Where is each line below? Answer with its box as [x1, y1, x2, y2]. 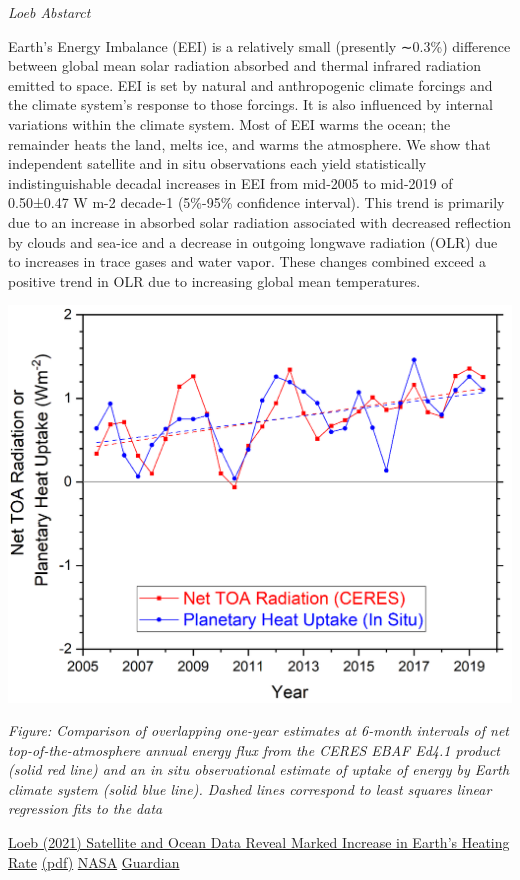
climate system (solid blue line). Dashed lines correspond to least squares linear [8, 778, 492, 799]
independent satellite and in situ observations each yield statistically [8, 153, 427, 174]
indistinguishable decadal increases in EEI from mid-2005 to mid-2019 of [8, 172, 453, 193]
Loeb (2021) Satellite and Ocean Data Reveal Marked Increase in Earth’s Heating [8, 832, 510, 853]
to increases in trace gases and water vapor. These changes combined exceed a [8, 251, 487, 272]
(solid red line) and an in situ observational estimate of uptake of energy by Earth [8, 759, 510, 780]
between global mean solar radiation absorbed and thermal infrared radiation [8, 55, 481, 76]
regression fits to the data [8, 798, 163, 819]
